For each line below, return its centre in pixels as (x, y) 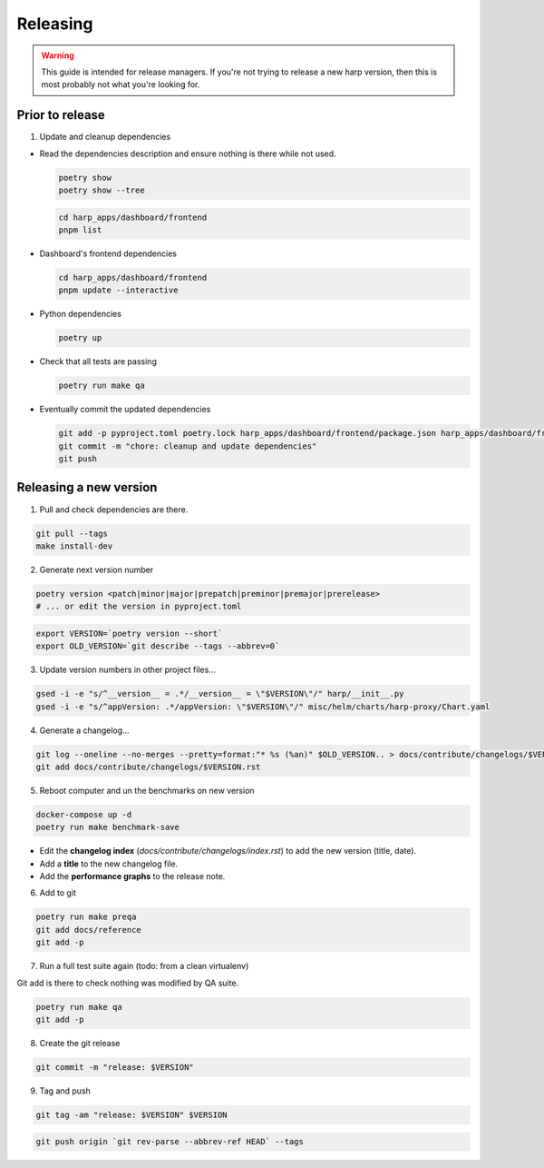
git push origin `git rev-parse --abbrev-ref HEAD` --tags (170, 1142)
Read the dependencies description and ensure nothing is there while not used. (188, 153)
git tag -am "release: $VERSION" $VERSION (131, 1114)
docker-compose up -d (84, 814)
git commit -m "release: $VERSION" (115, 1067)
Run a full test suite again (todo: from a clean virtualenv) (144, 966)
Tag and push (65, 1091)
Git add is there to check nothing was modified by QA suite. (128, 983)
